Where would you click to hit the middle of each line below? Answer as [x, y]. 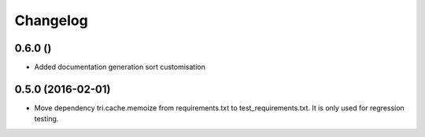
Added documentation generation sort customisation [120, 67]
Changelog [51, 20]
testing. [46, 119]
